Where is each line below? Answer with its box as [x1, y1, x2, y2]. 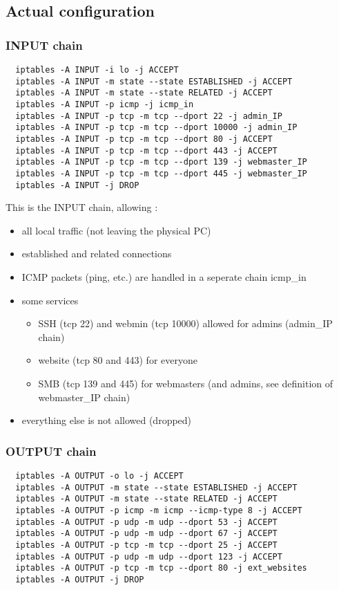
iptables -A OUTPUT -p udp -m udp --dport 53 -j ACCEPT [15, 517, 278, 527]
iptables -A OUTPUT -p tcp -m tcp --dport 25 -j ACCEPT [15, 540, 278, 550]
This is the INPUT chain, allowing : [6, 200, 158, 214]
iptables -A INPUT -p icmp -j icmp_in [15, 99, 194, 109]
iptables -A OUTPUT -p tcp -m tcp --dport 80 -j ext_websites [15, 563, 307, 573]
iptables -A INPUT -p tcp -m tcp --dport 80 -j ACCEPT [15, 133, 273, 144]
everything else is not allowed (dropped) [21, 413, 192, 427]
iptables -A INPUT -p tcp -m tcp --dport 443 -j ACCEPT [15, 145, 278, 156]
